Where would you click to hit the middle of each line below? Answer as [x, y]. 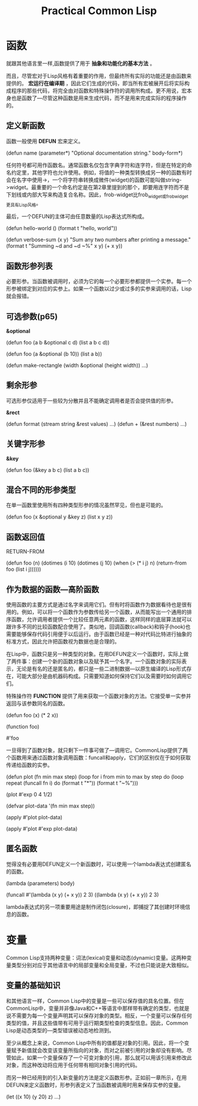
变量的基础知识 [33, 985]
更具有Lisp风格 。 [24, 204]
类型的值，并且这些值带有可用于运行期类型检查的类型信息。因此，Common [97, 1023]
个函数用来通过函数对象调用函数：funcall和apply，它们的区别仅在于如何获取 [98, 758]
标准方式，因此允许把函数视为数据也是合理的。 [63, 642]
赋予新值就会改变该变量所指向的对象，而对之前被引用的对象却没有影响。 [99, 1050]
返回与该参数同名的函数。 [37, 704]
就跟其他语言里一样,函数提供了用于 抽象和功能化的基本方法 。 [80, 63]
